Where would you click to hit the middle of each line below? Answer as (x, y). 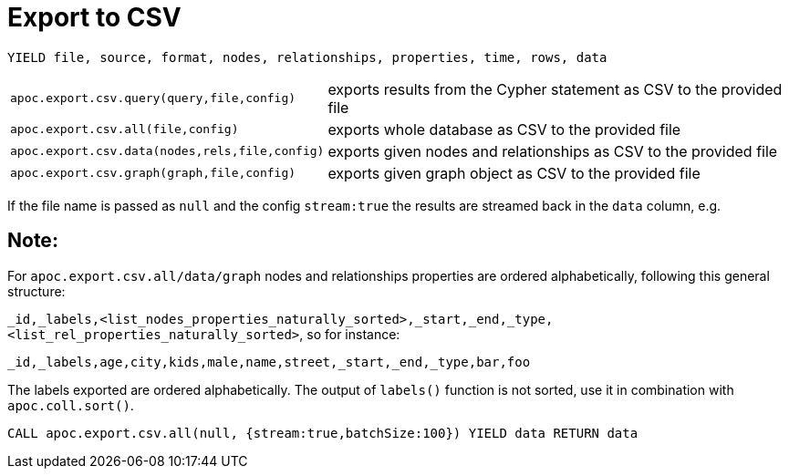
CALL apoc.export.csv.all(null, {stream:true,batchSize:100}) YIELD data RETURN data (323, 433)
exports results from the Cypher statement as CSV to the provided (555, 89)
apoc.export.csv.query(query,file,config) (153, 98)
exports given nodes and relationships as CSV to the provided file (553, 151)
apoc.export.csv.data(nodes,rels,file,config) (167, 151)
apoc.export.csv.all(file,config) (125, 129)
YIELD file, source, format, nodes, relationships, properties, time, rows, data (307, 57)
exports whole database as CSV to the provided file (504, 129)
